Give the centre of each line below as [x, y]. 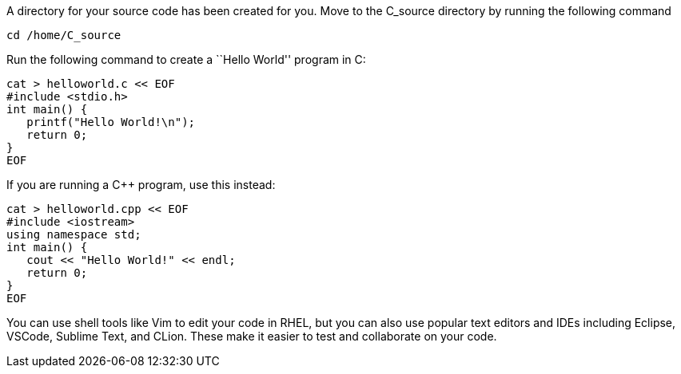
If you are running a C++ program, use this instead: [141, 185]
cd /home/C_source [64, 35]
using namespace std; [74, 234]
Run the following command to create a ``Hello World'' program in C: [186, 59]
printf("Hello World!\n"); [111, 122]
